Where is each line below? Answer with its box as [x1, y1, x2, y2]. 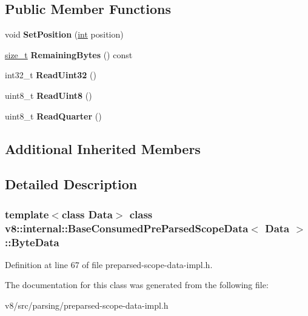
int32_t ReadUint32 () [5, 69, 96, 81]
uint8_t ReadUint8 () [5, 89, 92, 101]
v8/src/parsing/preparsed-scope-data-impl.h [5, 298, 169, 311]
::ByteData [5, 234, 59, 249]
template [5, 206, 49, 221]
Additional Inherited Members [5, 139, 201, 158]
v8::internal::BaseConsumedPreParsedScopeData [5, 220, 249, 235]
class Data [61, 206, 113, 221]
